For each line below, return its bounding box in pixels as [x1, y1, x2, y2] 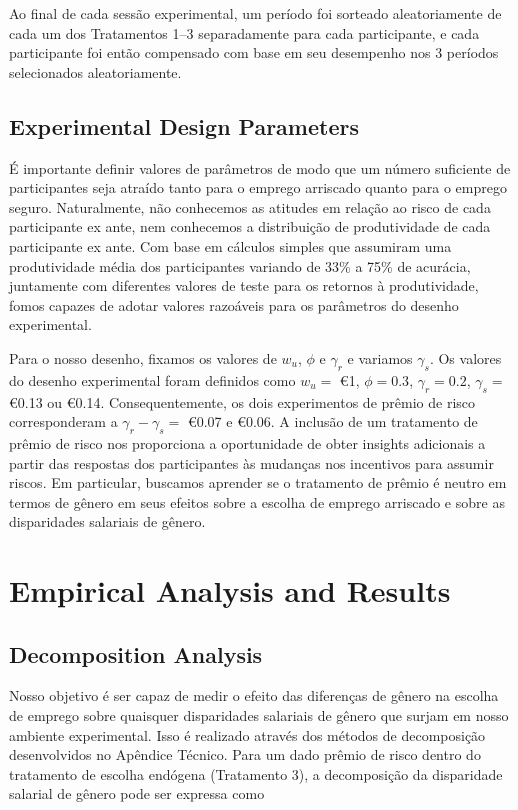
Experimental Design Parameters [9, 110, 359, 141]
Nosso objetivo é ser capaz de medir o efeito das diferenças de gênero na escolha [9, 685, 499, 706]
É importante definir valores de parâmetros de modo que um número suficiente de [9, 157, 511, 178]
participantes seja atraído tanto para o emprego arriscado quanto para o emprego [9, 177, 507, 198]
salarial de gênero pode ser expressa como [9, 783, 265, 804]
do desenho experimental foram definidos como [9, 369, 296, 390]
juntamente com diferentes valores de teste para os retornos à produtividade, [9, 275, 479, 296]
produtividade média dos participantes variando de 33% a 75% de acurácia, [9, 255, 471, 276]
